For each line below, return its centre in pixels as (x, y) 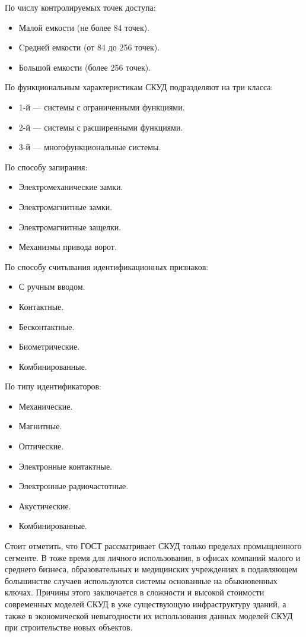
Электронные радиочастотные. (74, 486)
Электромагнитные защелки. (70, 226)
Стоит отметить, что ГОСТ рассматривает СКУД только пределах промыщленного (153, 546)
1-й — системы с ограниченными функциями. (102, 107)
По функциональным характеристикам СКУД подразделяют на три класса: (139, 87)
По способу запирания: (46, 167)
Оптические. (41, 446)
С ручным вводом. (52, 286)
